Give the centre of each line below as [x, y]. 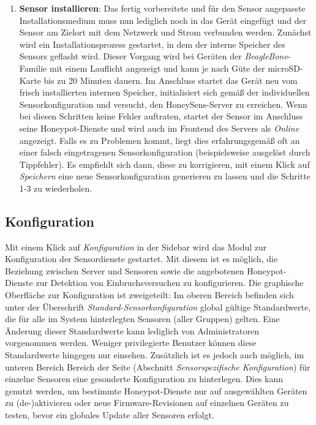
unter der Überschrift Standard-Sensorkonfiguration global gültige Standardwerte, [158, 307]
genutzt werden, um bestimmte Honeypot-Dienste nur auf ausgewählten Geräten [156, 390]
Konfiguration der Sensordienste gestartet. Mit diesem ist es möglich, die [141, 259]
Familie [33, 68]
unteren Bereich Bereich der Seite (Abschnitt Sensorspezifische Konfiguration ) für [158, 367]
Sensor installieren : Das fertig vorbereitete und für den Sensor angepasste [162, 8]
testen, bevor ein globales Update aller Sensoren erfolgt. [110, 415]
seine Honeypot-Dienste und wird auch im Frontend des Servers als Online [159, 128]
